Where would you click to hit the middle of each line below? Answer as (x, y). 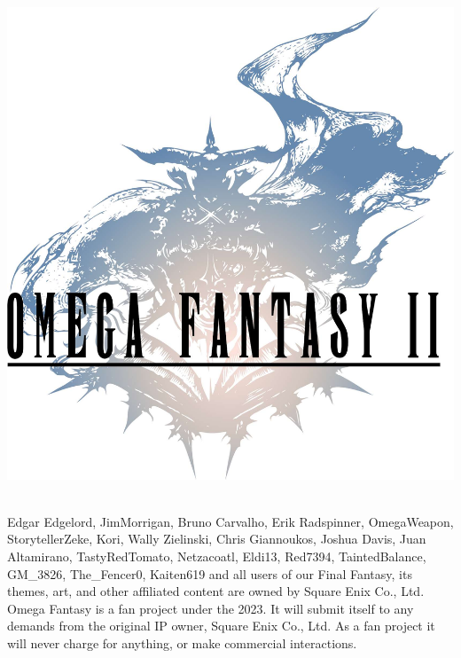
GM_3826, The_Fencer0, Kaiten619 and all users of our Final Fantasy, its (210, 573)
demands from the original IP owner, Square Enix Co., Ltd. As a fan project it (221, 626)
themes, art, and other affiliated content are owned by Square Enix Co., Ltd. (216, 591)
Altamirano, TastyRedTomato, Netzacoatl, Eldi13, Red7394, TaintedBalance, (217, 556)
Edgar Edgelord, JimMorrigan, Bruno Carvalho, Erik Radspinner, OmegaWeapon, (230, 521)
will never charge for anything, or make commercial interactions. (182, 642)
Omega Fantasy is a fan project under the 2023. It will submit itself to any (211, 608)
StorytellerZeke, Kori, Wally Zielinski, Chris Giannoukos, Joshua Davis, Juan (217, 539)
